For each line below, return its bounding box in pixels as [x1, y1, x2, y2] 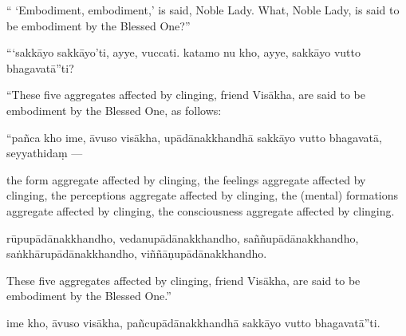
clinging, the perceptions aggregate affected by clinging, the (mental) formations [6, 187, 399, 204]
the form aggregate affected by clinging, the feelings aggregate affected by [6, 171, 366, 188]
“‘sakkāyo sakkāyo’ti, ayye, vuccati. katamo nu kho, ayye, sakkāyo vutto [6, 44, 361, 61]
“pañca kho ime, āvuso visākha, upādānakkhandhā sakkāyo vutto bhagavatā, [6, 128, 382, 145]
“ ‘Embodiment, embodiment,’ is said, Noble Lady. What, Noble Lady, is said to [6, 2, 400, 18]
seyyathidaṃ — [6, 144, 83, 161]
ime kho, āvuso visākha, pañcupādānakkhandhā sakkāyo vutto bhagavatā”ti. [6, 314, 380, 330]
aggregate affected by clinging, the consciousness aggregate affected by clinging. [6, 202, 395, 219]
